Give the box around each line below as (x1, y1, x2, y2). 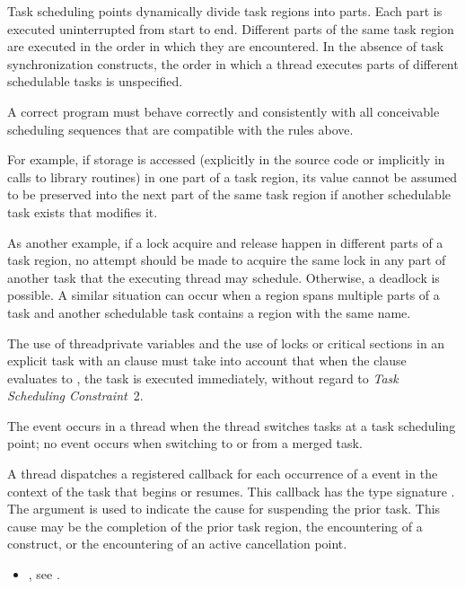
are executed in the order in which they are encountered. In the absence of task (7, 37, 444, 56)
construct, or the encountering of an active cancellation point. (7, 534, 347, 553)
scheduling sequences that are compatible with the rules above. (7, 119, 354, 138)
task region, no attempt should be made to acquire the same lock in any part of (7, 251, 446, 269)
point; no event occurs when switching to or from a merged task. (7, 434, 363, 453)
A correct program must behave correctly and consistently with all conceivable (7, 101, 440, 120)
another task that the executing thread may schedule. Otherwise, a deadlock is (7, 268, 440, 286)
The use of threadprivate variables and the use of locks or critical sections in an (7, 333, 445, 352)
